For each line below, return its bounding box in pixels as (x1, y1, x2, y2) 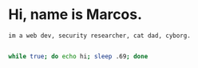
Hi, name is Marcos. (8, 6, 142, 24)
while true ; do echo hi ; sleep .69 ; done (8, 52, 148, 60)
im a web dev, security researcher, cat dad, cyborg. (8, 32, 192, 40)
